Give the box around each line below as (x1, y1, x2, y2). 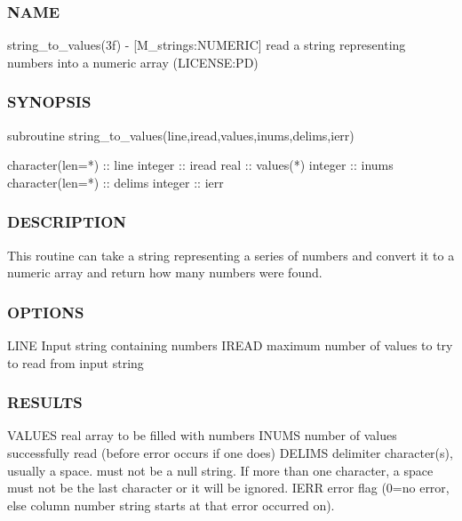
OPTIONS (7, 301, 84, 323)
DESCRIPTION (7, 211, 127, 233)
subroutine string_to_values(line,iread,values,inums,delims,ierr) (7, 125, 354, 144)
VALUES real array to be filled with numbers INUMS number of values (7, 426, 397, 445)
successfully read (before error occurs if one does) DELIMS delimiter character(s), (7, 444, 453, 462)
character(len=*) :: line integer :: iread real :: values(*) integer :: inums (7, 156, 394, 174)
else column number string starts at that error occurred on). (7, 495, 335, 514)
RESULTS (7, 391, 83, 413)
